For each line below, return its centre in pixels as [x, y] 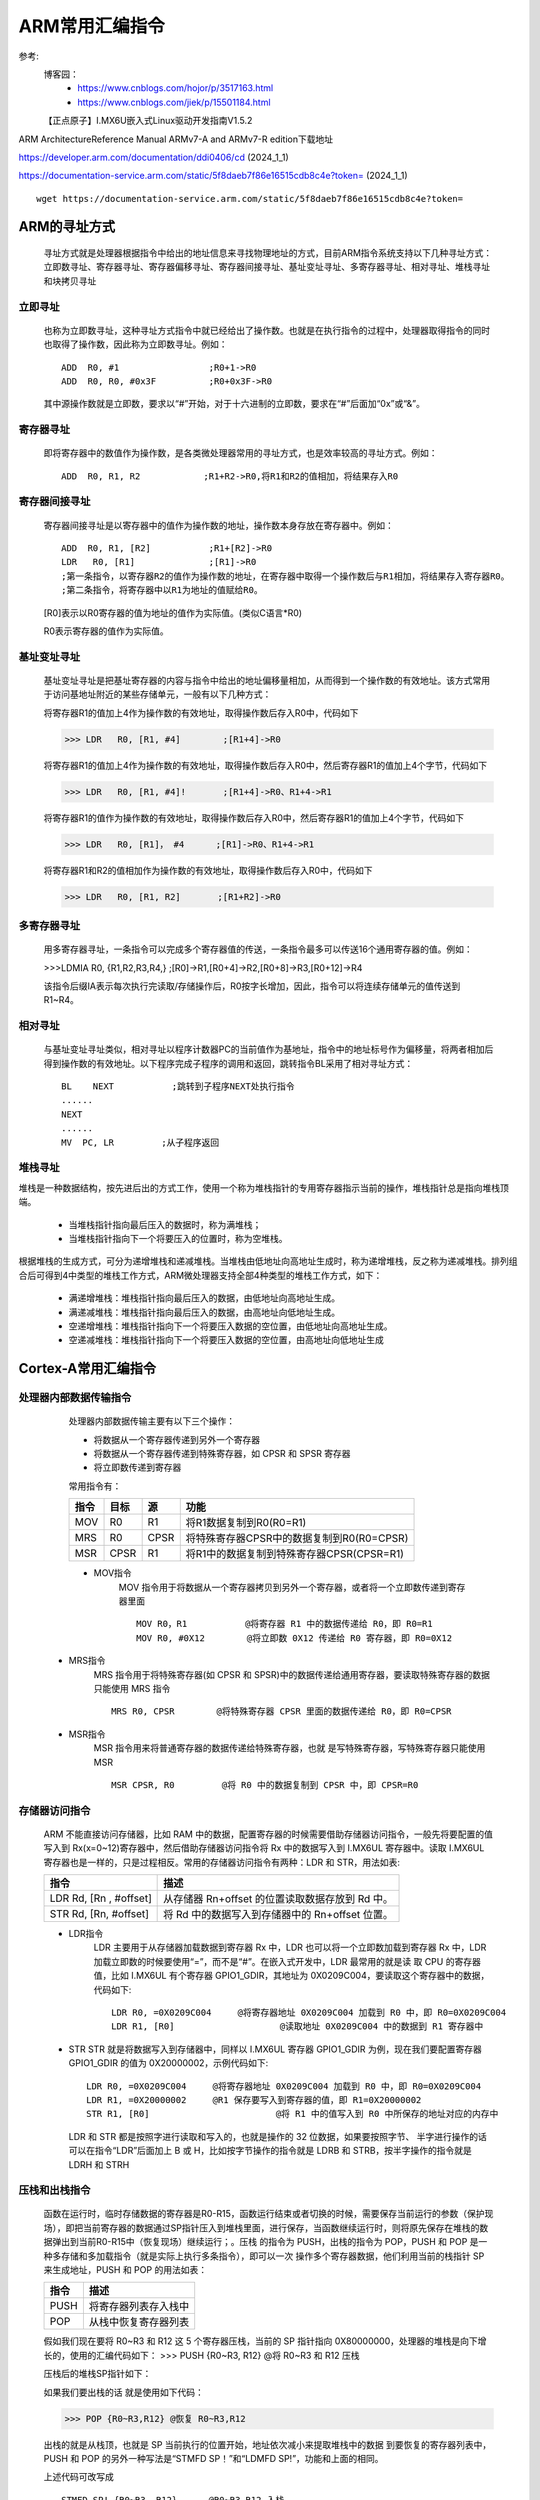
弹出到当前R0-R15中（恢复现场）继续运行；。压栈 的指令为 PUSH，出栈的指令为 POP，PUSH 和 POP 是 [265, 2242]
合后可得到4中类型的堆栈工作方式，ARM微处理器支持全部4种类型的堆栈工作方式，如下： [200, 1275]
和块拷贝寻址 [70, 281]
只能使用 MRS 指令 [132, 1688]
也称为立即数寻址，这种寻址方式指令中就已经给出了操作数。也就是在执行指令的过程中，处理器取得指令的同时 [266, 330]
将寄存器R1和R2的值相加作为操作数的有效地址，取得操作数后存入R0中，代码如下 [208, 870]
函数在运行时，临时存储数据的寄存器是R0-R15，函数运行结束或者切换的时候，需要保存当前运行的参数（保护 [264, 2214]
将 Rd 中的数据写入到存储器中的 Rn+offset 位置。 [278, 1915]
